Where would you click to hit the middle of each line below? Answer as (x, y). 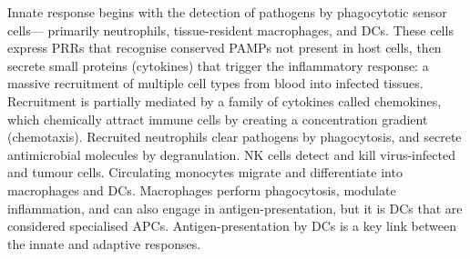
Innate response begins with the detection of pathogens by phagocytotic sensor (227, 12)
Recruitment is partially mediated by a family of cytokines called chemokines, (225, 100)
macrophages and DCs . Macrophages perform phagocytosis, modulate (202, 189)
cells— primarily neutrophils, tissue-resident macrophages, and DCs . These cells (230, 30)
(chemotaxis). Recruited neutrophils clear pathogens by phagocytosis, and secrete (235, 137)
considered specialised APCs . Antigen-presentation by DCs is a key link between (232, 226)
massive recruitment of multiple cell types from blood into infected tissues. (215, 83)
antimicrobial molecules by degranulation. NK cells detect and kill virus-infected (231, 154)
